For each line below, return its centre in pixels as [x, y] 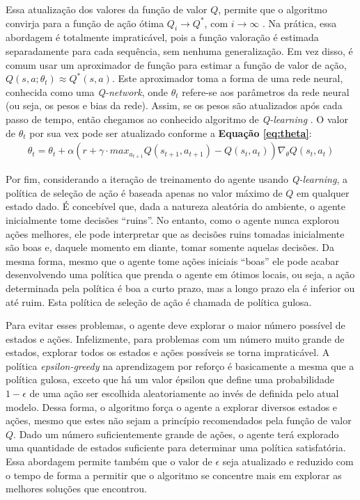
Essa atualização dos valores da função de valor [107, 9]
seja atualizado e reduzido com [288, 461]
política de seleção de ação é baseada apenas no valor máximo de [144, 192]
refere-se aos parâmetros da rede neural [266, 91]
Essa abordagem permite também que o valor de [109, 461]
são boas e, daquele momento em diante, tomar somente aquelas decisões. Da [170, 247]
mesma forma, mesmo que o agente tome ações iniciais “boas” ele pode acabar [173, 260]
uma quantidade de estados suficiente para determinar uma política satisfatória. [176, 447]
